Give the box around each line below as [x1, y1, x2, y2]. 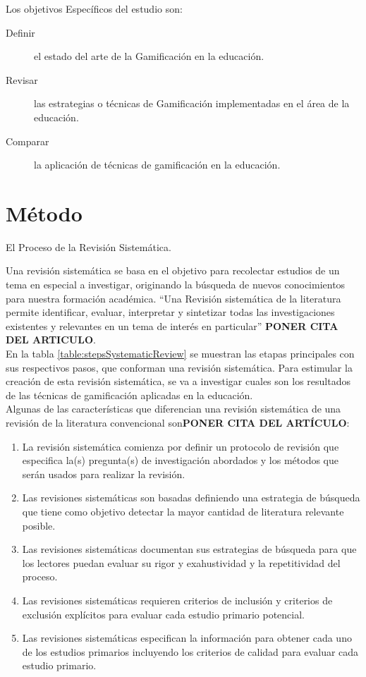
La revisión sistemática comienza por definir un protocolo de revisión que [22, 439, 339, 453]
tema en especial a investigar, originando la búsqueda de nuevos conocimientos [6, 277, 346, 292]
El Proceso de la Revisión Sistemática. [6, 239, 171, 254]
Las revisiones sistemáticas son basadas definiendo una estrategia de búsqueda [22, 490, 360, 505]
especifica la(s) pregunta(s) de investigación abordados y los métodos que [22, 453, 339, 468]
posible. [22, 518, 56, 532]
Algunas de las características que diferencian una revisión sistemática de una [6, 401, 341, 416]
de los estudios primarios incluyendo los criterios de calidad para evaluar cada [22, 644, 359, 659]
